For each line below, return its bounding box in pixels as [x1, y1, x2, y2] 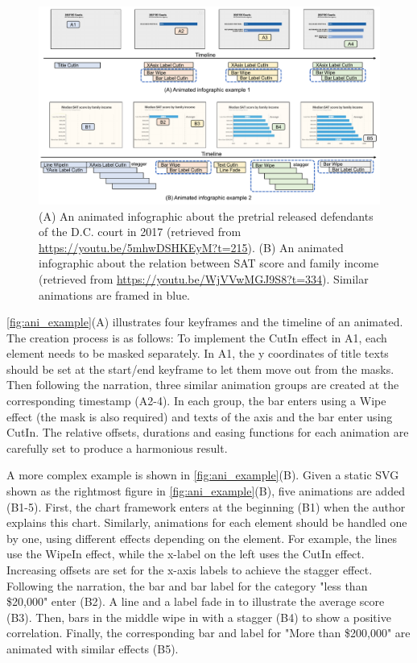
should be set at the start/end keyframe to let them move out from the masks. [6, 360, 394, 377]
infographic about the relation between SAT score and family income [39, 255, 379, 271]
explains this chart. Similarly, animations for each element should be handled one [6, 514, 407, 531]
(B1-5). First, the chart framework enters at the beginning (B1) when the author [6, 498, 406, 515]
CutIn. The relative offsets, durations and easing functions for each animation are [6, 424, 409, 441]
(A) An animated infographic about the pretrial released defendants [39, 207, 374, 224]
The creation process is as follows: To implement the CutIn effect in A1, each [6, 329, 387, 346]
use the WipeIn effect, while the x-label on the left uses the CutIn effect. [6, 545, 365, 562]
